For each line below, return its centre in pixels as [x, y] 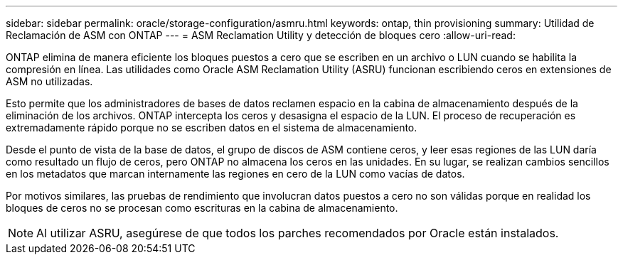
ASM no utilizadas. [49, 81]
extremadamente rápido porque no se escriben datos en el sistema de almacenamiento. [212, 128]
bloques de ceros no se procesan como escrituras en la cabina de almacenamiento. [202, 208]
